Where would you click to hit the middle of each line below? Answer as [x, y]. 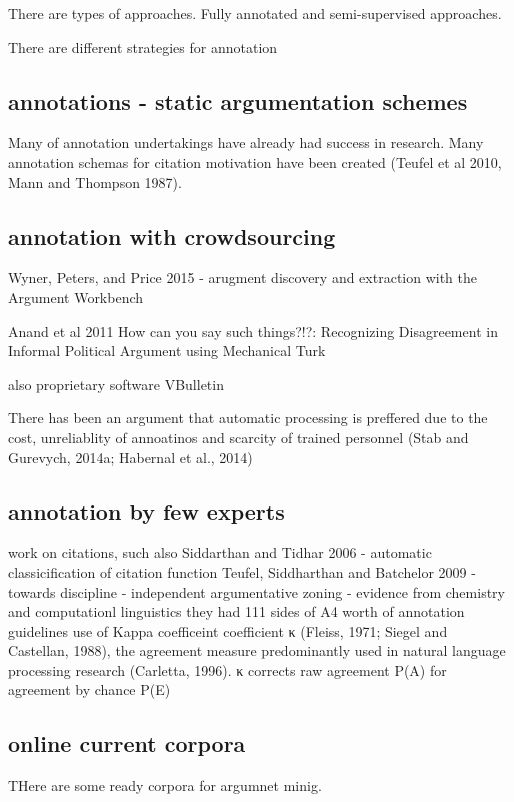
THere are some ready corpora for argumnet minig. [165, 785]
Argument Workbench [76, 296]
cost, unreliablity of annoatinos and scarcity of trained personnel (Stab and [238, 436]
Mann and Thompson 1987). [95, 181]
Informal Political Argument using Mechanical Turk [167, 350]
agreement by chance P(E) [89, 689]
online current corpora [127, 743]
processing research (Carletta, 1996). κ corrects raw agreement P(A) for [227, 669]
